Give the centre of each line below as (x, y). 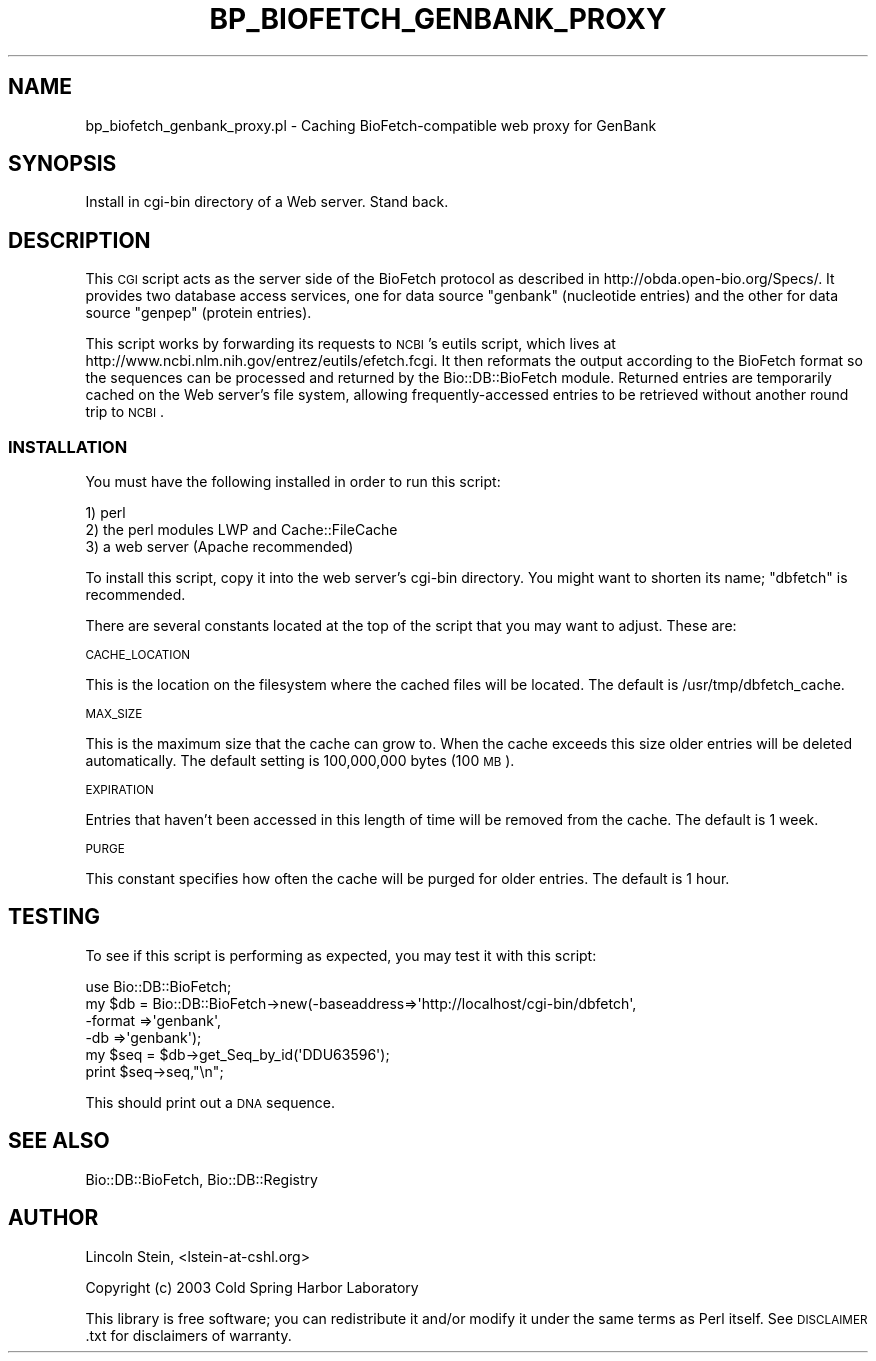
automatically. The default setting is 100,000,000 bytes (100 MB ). (300, 761)
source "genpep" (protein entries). (198, 313)
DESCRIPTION (79, 240)
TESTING (54, 917)
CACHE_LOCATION (138, 655)
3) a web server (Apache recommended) (219, 547)
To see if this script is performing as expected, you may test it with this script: (341, 955)
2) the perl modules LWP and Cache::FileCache (241, 530)
